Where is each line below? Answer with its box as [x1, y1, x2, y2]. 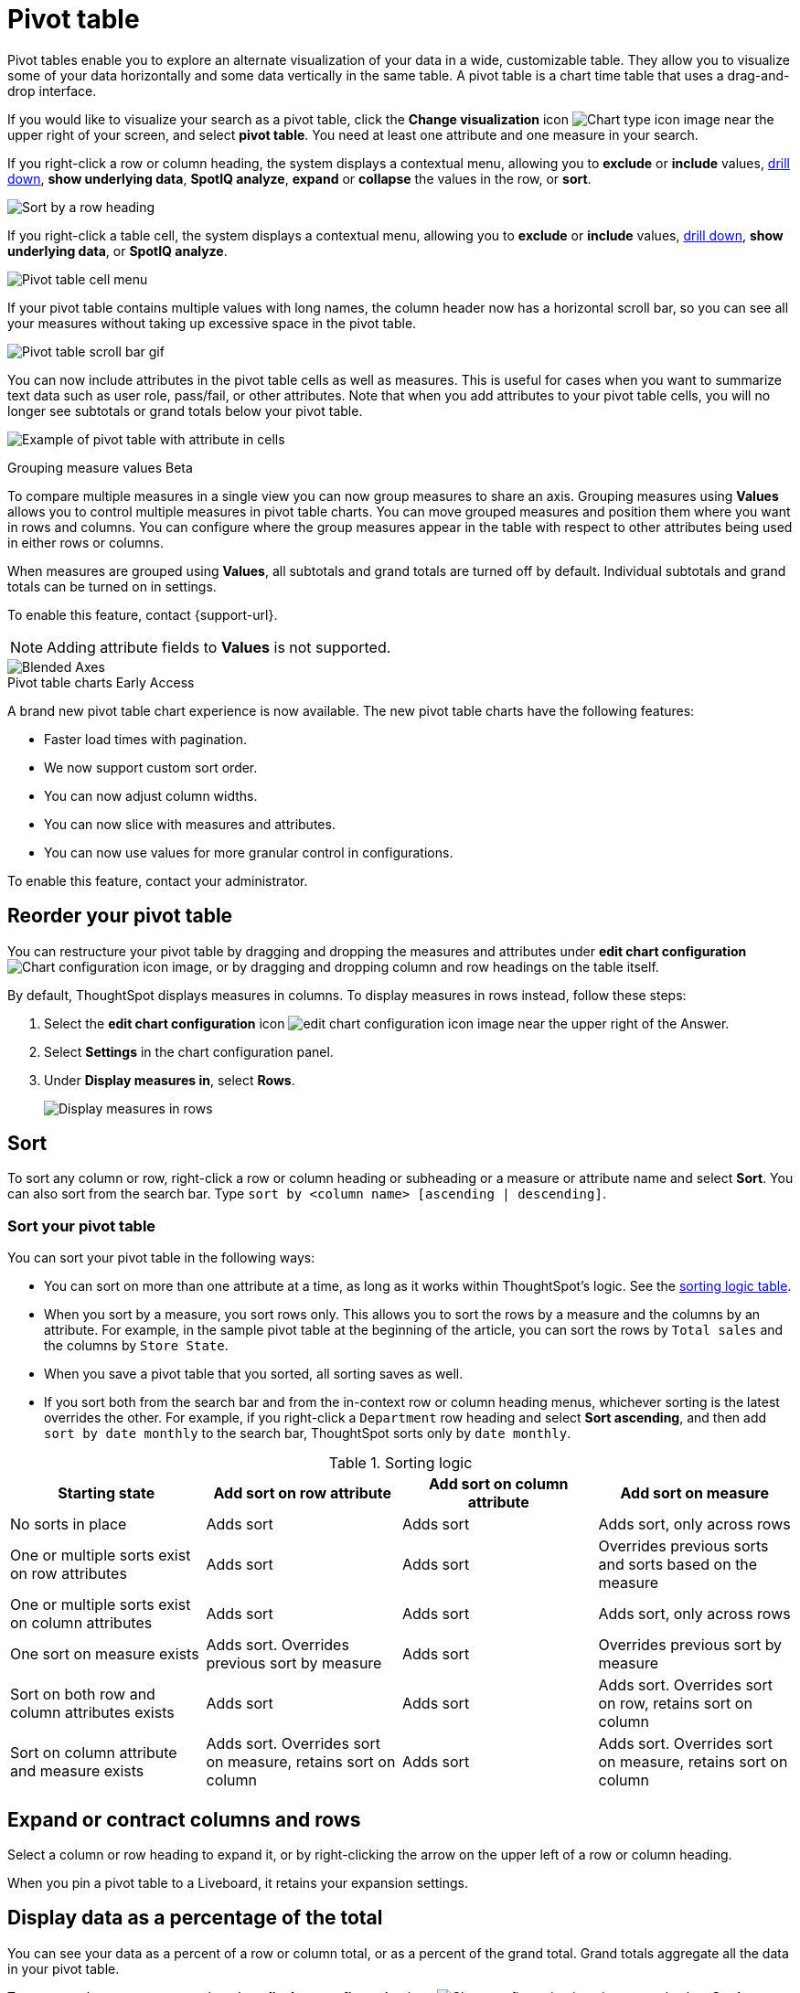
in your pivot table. [7, 1960, 120, 1977]
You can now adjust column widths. [44, 787, 258, 804]
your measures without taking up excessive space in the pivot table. [7, 314, 417, 331]
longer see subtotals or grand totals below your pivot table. [7, 402, 363, 419]
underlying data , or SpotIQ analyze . [7, 242, 228, 259]
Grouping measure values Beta [7, 459, 193, 475]
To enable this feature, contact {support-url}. [7, 606, 278, 623]
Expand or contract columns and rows [7, 1807, 361, 1831]
